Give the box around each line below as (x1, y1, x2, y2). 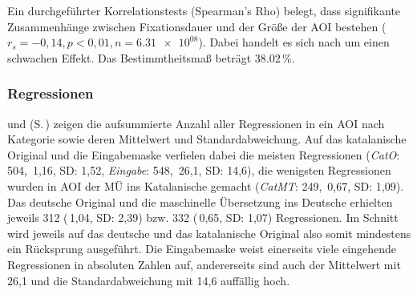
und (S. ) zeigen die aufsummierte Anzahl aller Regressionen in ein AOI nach (7, 115, 385, 131)
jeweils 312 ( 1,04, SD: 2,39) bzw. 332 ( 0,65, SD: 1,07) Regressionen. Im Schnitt (7, 209, 399, 226)
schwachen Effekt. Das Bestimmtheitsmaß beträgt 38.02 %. (7, 49, 295, 66)
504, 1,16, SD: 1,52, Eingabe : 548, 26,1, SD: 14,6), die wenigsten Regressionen (7, 162, 391, 179)
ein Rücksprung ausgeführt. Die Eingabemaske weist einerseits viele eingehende (7, 240, 396, 257)
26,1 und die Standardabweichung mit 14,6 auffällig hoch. (7, 272, 290, 288)
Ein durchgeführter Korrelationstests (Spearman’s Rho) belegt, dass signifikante (7, 2, 401, 18)
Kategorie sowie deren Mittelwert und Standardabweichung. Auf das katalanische (7, 131, 407, 147)
